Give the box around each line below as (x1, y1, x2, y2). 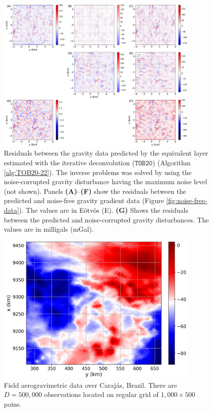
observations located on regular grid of (44, 389, 159, 399)
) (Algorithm (152, 157, 191, 167)
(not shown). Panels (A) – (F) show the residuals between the (4, 186, 186, 196)
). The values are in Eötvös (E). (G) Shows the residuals (19, 205, 188, 215)
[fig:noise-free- (166, 195, 208, 206)
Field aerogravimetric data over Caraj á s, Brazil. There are (4, 380, 177, 390)
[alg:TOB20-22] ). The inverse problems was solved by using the (4, 167, 192, 177)
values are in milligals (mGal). (4, 224, 94, 234)
